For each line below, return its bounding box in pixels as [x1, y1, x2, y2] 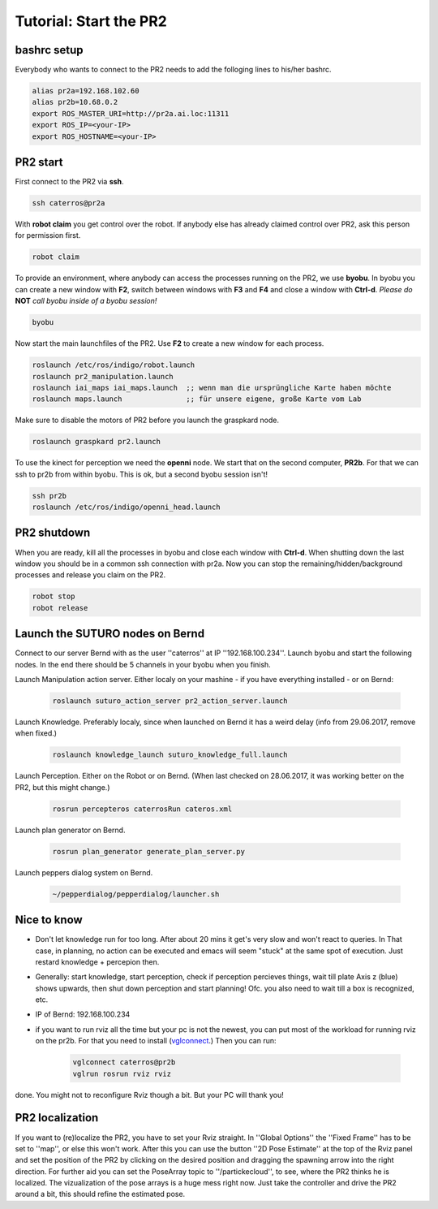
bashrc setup [15, 43, 84, 57]
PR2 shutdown [15, 526, 91, 540]
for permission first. [15, 231, 81, 240]
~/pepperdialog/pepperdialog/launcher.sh [52, 889, 220, 899]
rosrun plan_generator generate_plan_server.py [52, 847, 245, 856]
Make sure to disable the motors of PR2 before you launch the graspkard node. [15, 415, 280, 425]
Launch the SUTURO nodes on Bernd [15, 627, 205, 641]
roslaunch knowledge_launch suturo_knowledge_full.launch [52, 750, 288, 759]
